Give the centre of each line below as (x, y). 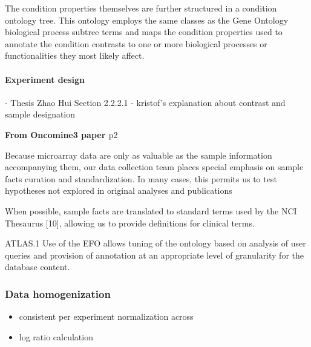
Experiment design (45, 79)
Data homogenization (58, 293)
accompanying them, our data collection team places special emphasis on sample (154, 167)
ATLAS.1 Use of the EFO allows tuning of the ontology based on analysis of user (155, 243)
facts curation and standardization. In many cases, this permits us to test (141, 178)
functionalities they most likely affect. (75, 55)
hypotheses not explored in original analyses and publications (119, 190)
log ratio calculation (56, 336)
